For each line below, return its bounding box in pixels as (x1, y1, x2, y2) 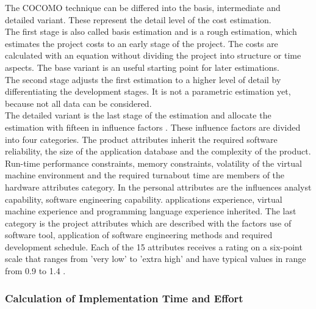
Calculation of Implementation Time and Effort (5, 290, 243, 305)
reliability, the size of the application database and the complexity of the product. (5, 145, 311, 158)
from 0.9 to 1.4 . (5, 264, 66, 277)
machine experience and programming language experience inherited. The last (5, 205, 296, 217)
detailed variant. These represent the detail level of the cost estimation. (5, 13, 271, 26)
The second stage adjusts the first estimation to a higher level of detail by (5, 73, 281, 85)
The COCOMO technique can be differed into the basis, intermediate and (5, 1, 281, 13)
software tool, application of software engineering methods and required (5, 228, 273, 241)
